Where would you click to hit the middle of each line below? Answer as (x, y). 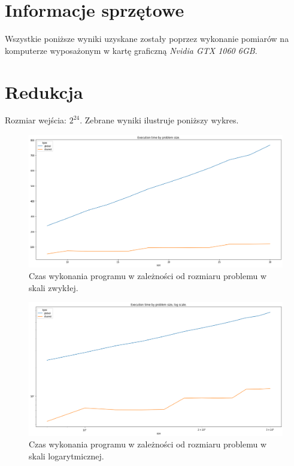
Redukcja (44, 91)
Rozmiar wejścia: (36, 120)
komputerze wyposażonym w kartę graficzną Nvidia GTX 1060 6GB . (131, 50)
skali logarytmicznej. (66, 456)
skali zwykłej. (54, 287)
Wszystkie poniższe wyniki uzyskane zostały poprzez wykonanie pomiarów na (147, 39)
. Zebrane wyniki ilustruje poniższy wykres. (159, 120)
